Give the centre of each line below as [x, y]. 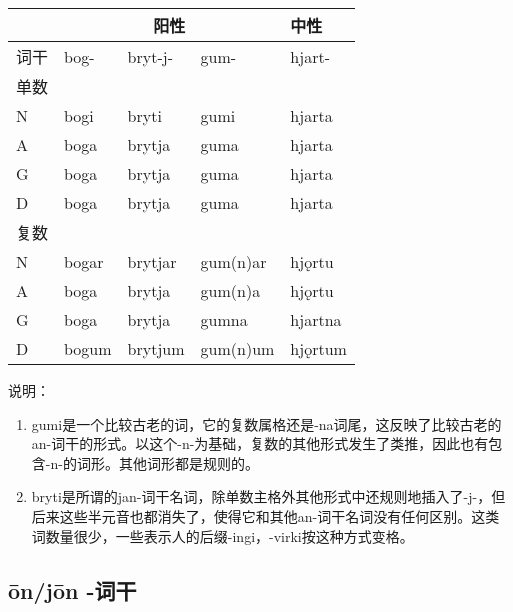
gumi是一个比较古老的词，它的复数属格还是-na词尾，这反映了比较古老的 [266, 423]
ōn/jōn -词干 [72, 589]
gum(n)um [237, 348]
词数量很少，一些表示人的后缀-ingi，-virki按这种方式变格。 [222, 535]
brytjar [152, 261]
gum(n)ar [233, 261]
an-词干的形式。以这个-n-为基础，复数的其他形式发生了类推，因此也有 [260, 443]
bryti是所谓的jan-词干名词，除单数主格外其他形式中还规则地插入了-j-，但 [268, 496]
